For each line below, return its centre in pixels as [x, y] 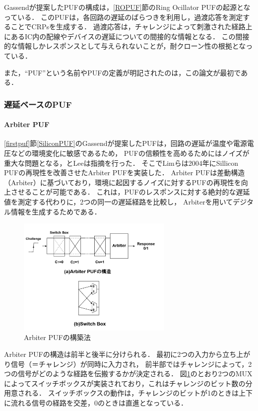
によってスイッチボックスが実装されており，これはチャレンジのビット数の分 [128, 383]
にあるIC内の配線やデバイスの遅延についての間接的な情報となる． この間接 [127, 36]
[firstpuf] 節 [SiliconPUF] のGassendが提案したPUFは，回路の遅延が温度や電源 [126, 143]
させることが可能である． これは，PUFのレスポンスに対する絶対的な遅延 [130, 192]
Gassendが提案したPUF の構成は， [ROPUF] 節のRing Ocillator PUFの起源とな [127, 7]
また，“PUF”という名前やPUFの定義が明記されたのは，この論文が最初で [123, 72]
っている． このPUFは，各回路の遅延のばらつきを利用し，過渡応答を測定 [124, 17]
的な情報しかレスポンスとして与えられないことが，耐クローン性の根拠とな [125, 46]
